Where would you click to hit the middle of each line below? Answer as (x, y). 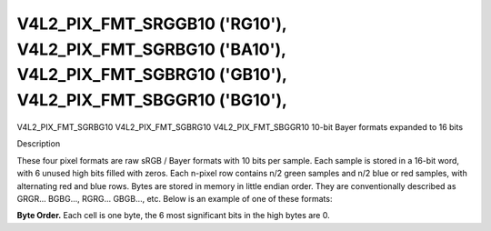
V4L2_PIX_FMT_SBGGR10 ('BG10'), (152, 100)
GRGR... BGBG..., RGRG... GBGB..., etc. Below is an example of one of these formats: (175, 198)
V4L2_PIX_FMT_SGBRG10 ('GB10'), (152, 75)
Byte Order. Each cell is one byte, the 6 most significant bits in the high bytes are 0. (174, 216)
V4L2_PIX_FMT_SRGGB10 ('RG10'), (152, 24)
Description (39, 144)
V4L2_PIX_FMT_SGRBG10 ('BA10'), (151, 49)
